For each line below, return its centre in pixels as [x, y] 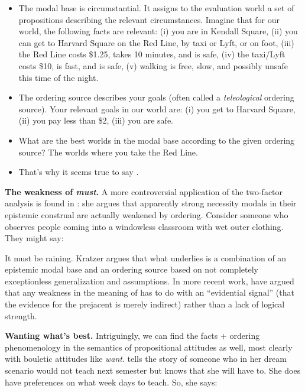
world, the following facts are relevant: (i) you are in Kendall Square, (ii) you [158, 31]
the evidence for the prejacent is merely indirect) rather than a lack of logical [145, 304]
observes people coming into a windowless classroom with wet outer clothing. [144, 226]
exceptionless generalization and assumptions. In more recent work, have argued [150, 281]
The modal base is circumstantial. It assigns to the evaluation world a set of [156, 8]
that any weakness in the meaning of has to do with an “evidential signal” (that [150, 292]
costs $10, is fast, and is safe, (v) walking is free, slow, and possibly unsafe [153, 65]
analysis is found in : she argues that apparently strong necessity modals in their [151, 203]
